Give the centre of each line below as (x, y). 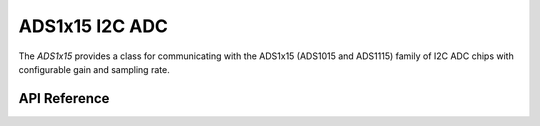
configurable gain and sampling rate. (94, 69)
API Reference (64, 98)
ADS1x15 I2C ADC (93, 26)
